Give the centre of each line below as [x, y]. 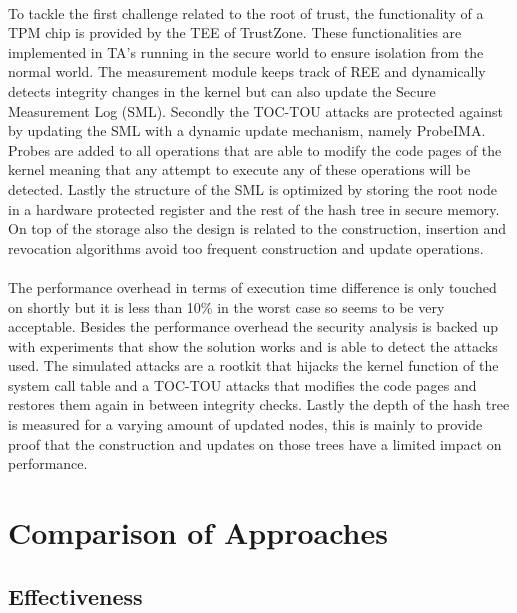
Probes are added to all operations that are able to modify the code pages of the [255, 149]
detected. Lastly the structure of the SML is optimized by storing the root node [252, 188]
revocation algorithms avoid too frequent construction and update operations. [246, 247]
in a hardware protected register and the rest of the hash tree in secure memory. [254, 208]
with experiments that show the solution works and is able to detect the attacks [253, 345]
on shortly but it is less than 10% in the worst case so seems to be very [226, 306]
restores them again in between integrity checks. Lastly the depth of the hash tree [259, 404]
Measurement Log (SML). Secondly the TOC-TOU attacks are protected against [255, 110]
